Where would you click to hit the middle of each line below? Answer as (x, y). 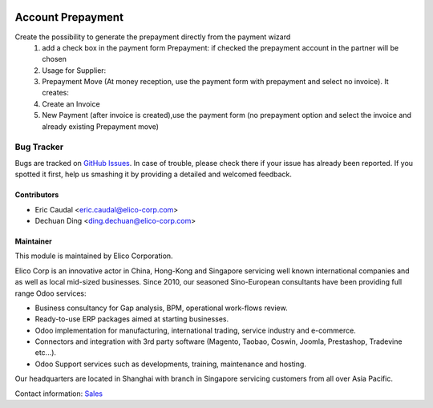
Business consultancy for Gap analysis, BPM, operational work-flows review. (161, 308)
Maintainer (33, 241)
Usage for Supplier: (74, 70)
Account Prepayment (69, 17)
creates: (56, 93)
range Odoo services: (51, 293)
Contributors (37, 195)
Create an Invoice (71, 103)
